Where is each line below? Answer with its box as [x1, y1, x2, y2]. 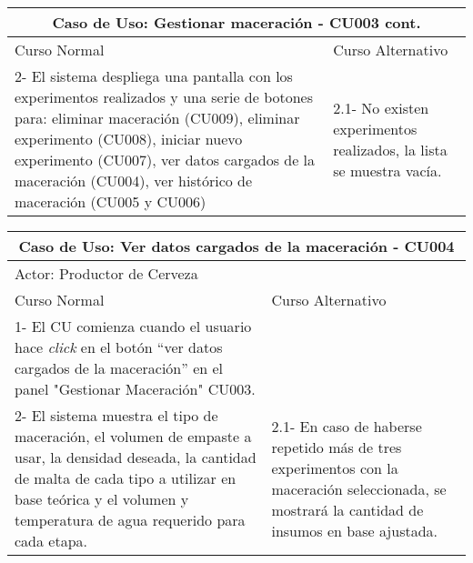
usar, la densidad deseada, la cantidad [15, 447, 257, 467]
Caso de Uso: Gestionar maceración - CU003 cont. [52, 12, 421, 33]
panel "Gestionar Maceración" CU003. [15, 378, 256, 399]
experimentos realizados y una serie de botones [15, 86, 314, 107]
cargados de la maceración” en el [15, 357, 224, 378]
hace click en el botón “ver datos [15, 337, 223, 357]
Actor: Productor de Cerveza [15, 263, 198, 284]
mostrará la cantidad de [271, 498, 424, 520]
